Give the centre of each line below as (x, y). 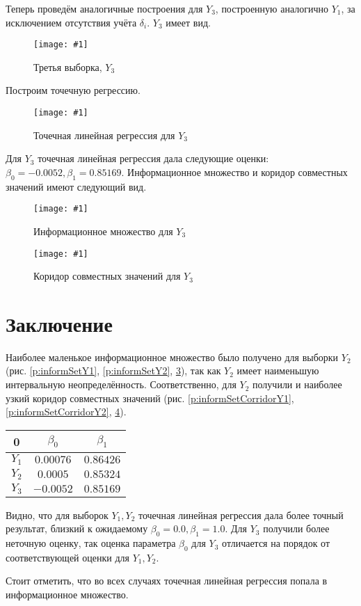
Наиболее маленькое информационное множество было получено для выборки (172, 357)
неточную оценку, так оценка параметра (91, 543)
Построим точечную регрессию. (73, 90)
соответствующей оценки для (67, 557)
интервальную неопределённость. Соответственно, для (121, 384)
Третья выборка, (68, 66)
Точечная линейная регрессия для (104, 135)
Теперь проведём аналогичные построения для (104, 8)
